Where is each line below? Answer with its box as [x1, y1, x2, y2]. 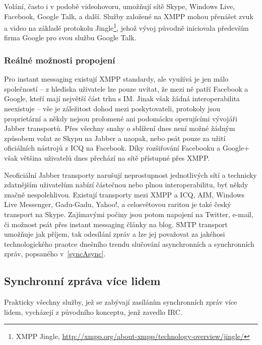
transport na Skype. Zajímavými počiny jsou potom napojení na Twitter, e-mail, [4, 209, 253, 219]
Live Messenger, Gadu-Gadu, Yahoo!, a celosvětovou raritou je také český [4, 199, 231, 210]
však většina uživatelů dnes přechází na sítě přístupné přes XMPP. [4, 153, 210, 163]
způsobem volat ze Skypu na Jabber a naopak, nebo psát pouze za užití [4, 132, 226, 143]
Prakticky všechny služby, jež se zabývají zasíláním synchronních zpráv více [4, 297, 237, 307]
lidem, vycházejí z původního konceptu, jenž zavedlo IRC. [4, 306, 182, 317]
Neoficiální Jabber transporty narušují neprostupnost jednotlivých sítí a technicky [4, 169, 257, 180]
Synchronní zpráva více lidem [4, 273, 161, 289]
